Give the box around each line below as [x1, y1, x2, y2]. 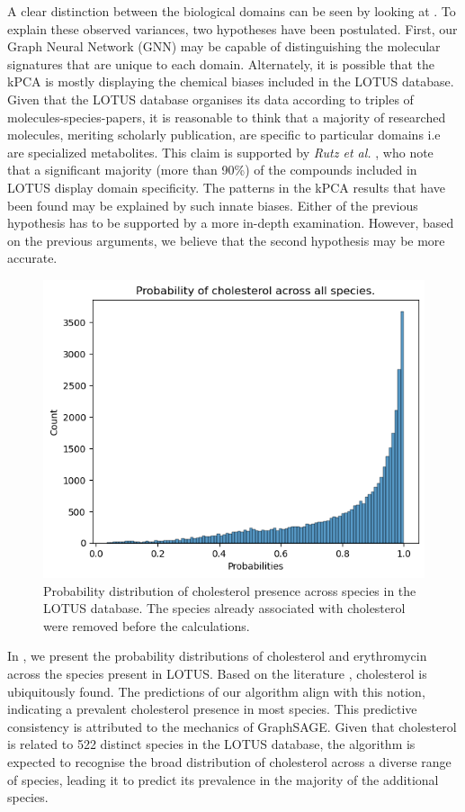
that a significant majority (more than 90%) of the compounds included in [7, 160, 417, 179]
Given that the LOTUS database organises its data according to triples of [7, 89, 414, 108]
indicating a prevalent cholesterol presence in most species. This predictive [7, 699, 417, 718]
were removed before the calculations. [43, 616, 250, 635]
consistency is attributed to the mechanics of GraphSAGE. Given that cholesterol [7, 717, 457, 735]
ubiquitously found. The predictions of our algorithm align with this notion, [7, 681, 425, 700]
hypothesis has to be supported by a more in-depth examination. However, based [7, 213, 454, 232]
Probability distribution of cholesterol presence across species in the [43, 581, 416, 600]
